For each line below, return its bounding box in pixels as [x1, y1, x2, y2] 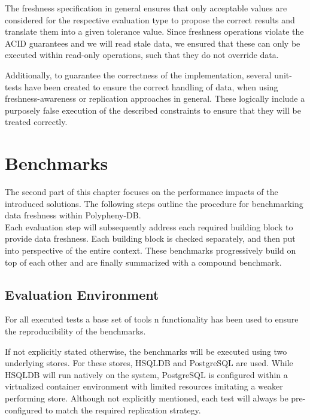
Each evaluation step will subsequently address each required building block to [5, 220, 293, 233]
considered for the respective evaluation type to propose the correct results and [5, 13, 295, 26]
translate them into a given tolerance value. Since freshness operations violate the [5, 25, 304, 38]
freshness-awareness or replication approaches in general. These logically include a [5, 92, 305, 105]
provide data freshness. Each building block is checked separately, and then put [5, 232, 296, 245]
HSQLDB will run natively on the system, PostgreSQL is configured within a [5, 368, 288, 381]
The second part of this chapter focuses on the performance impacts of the [5, 185, 278, 198]
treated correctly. [5, 115, 68, 128]
